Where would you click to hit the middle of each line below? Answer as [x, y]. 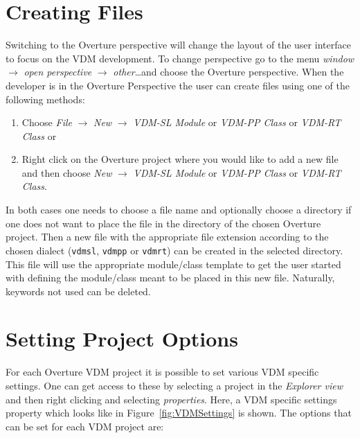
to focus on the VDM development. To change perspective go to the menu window [180, 58]
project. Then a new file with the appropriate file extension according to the [167, 237]
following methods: [45, 99]
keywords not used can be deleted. [78, 291]
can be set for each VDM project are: [85, 426]
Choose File [47, 122]
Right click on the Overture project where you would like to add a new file [180, 159]
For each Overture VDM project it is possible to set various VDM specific [162, 372]
